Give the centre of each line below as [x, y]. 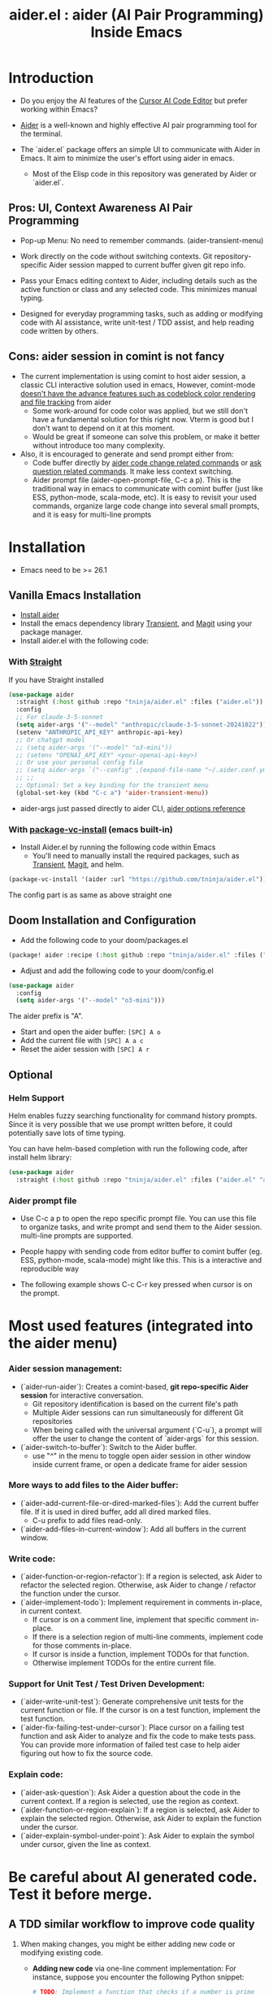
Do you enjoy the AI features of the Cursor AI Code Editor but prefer [134, 100]
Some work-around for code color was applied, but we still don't [140, 410]
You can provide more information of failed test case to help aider [130, 1745]
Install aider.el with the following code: [84, 641]
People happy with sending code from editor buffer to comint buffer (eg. [141, 1251]
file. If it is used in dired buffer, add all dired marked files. [115, 1512]
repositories [52, 1421]
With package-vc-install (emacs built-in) [91, 829]
